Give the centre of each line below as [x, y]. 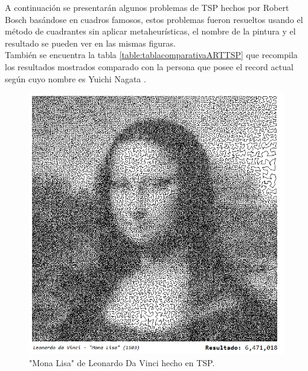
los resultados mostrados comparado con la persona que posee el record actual [149, 66]
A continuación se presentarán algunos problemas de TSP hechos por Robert [147, 7]
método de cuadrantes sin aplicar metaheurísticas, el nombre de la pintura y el [150, 31]
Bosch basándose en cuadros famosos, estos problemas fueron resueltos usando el [154, 19]
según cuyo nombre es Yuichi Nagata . [75, 78]
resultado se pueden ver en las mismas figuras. [90, 43]
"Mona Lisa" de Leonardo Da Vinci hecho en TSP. [122, 363]
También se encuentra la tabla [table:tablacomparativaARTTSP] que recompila [151, 55]
